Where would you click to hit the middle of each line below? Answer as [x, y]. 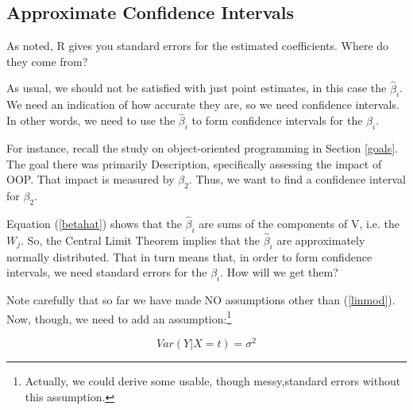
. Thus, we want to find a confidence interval [297, 179]
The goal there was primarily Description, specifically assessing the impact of [194, 163]
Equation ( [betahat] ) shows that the [94, 224]
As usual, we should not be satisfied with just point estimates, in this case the [197, 88]
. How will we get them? [279, 272]
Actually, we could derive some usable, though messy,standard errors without [213, 381]
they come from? [47, 61]
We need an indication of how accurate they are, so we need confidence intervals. [203, 104]
